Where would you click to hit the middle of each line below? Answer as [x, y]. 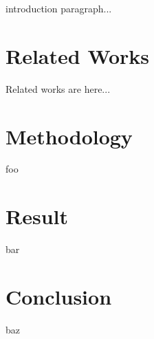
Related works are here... [58, 88]
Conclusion [59, 296]
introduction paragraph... [59, 8]
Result [37, 216]
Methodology [69, 136]
